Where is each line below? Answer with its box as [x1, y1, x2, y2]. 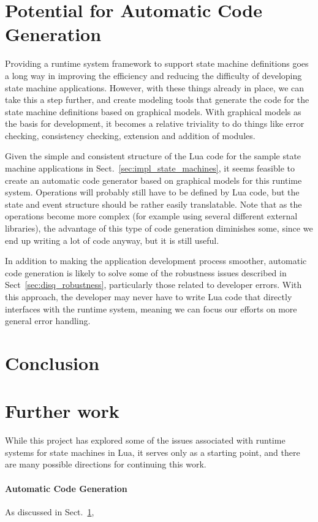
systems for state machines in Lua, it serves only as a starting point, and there [5, 445, 300, 458]
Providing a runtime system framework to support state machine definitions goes [5, 57, 309, 70]
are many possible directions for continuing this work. [5, 458, 206, 471]
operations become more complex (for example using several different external [5, 210, 298, 222]
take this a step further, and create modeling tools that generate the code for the [5, 93, 309, 106]
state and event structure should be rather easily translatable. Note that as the [5, 197, 302, 210]
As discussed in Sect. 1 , [5, 505, 94, 518]
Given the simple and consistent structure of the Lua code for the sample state [5, 149, 301, 162]
